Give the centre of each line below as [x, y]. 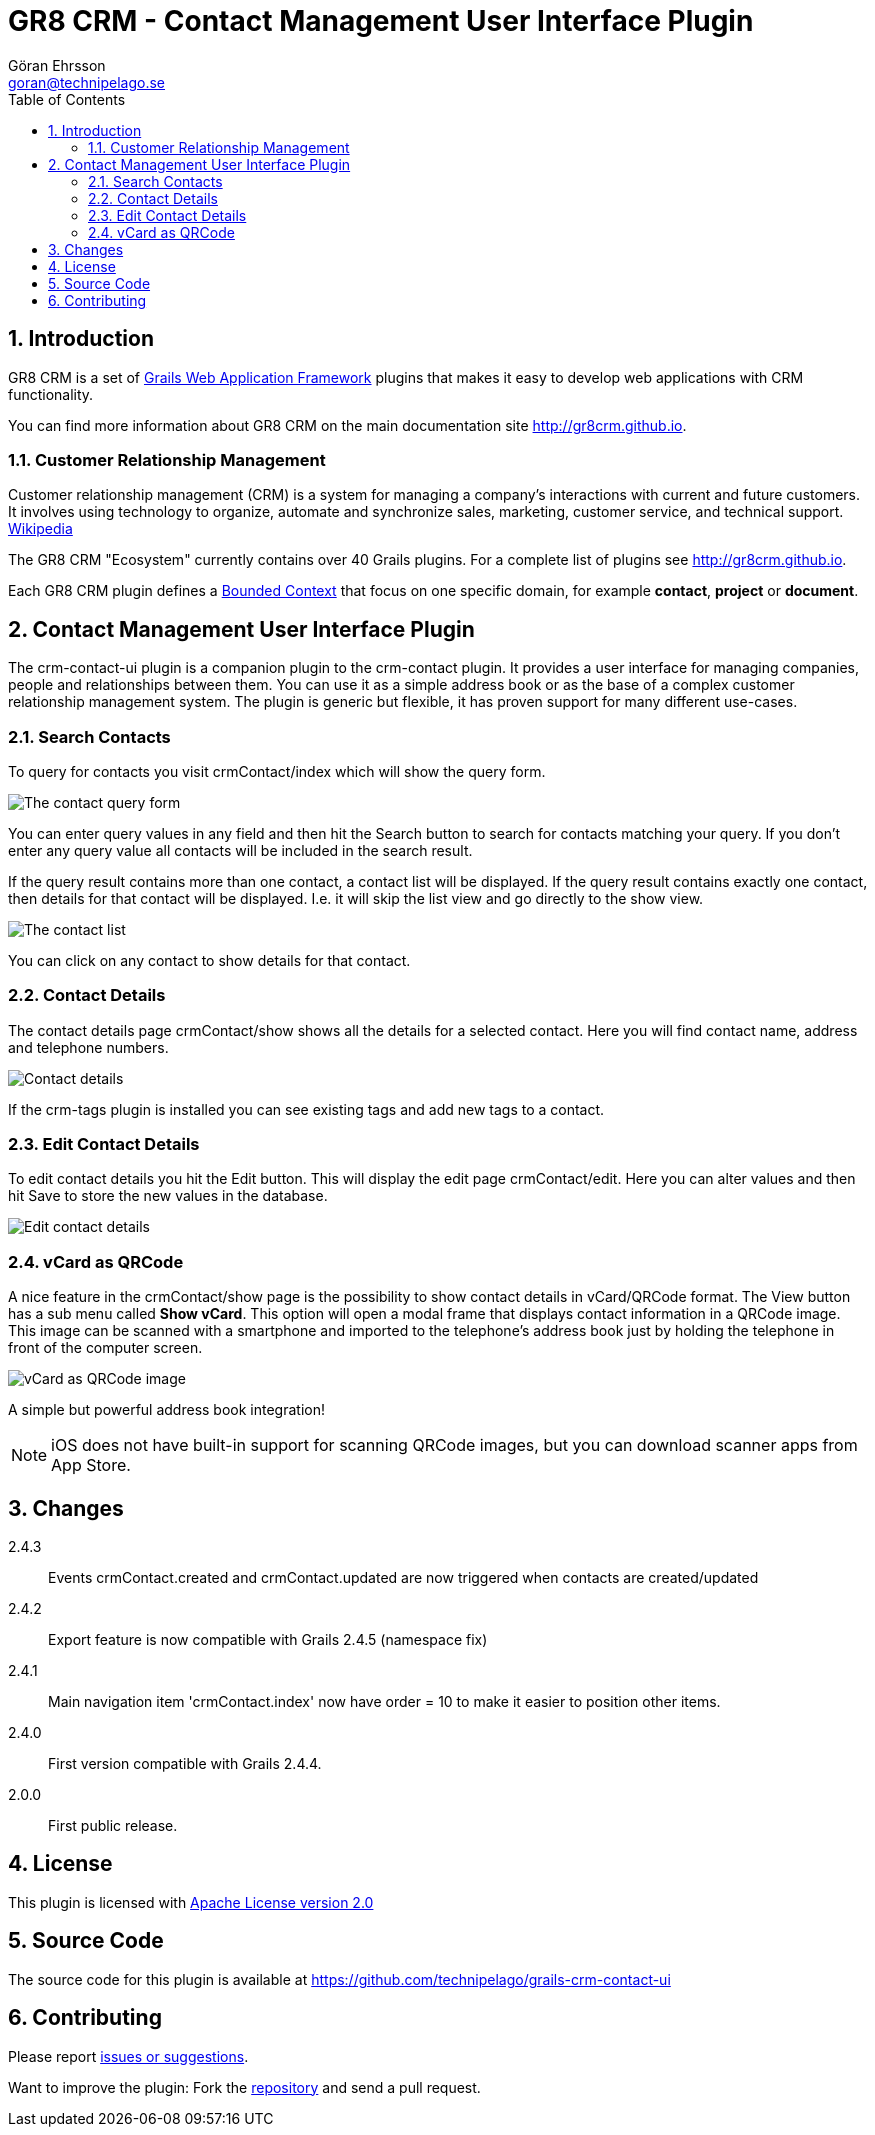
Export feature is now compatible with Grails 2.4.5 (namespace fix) [268, 1640]
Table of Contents [67, 99]
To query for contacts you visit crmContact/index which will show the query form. [277, 771]
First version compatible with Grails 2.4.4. [185, 1764]
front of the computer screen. [105, 1348]
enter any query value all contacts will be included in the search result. [240, 850]
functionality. [51, 394]
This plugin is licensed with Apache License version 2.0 [191, 1902]
